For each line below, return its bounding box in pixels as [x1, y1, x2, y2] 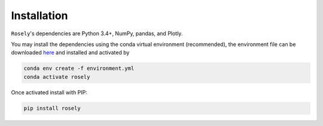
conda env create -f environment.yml [23, 65, 135, 72]
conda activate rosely [23, 73, 90, 80]
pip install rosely [23, 105, 81, 112]
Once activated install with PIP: [11, 88, 88, 96]
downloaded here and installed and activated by [11, 49, 130, 56]
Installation [11, 9, 68, 22]
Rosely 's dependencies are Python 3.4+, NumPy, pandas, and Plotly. [11, 30, 183, 37]
